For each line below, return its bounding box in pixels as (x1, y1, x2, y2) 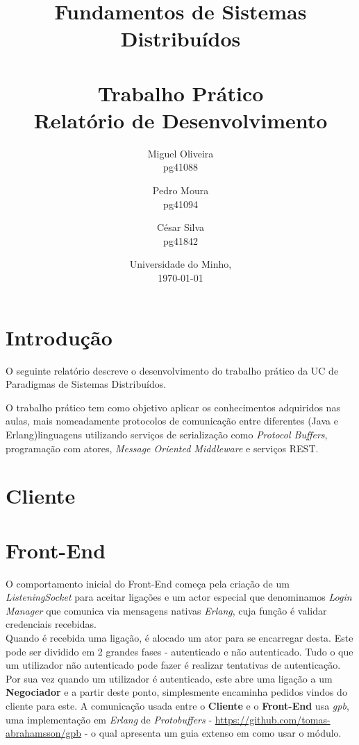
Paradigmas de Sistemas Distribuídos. (6, 377, 167, 391)
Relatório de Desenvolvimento (33, 105, 328, 134)
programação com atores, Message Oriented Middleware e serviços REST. (6, 440, 319, 455)
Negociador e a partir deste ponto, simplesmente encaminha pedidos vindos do (6, 685, 347, 699)
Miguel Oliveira (147, 146, 214, 160)
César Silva (156, 220, 205, 234)
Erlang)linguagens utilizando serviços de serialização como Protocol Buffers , (6, 427, 328, 441)
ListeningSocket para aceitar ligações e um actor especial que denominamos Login (6, 590, 352, 604)
